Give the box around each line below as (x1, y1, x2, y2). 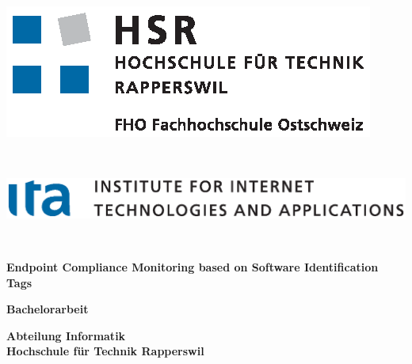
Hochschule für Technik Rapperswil (6, 343, 204, 359)
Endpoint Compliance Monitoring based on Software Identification (6, 259, 379, 275)
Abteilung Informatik (6, 327, 126, 343)
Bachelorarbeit (6, 301, 89, 317)
